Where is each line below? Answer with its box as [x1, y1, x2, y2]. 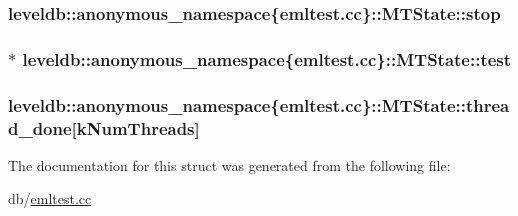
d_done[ [8, 115, 77, 140]
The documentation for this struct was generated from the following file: [8, 154, 451, 175]
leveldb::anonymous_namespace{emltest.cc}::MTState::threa [8, 92, 510, 117]
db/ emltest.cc [8, 188, 92, 209]
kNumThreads [76, 115, 195, 140]
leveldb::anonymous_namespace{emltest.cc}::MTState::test [22, 46, 512, 71]
